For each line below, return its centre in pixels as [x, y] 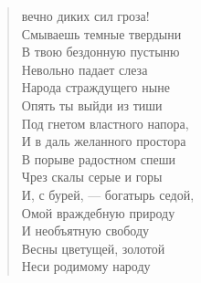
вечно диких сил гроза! [85, 16]
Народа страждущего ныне [95, 87]
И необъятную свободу [85, 231]
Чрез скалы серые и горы [92, 177]
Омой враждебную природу [98, 212]
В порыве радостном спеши [99, 158]
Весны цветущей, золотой [93, 248]
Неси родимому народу [86, 266]
